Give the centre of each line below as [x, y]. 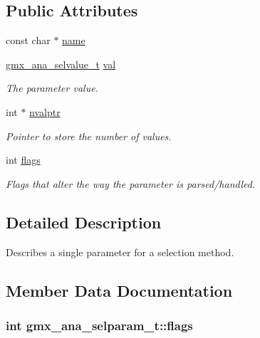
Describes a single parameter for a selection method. [120, 252]
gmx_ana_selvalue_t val [61, 64]
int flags [23, 160]
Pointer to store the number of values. [89, 136]
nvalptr [45, 111]
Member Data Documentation [119, 290]
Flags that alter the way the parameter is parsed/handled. [131, 183]
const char [28, 40]
